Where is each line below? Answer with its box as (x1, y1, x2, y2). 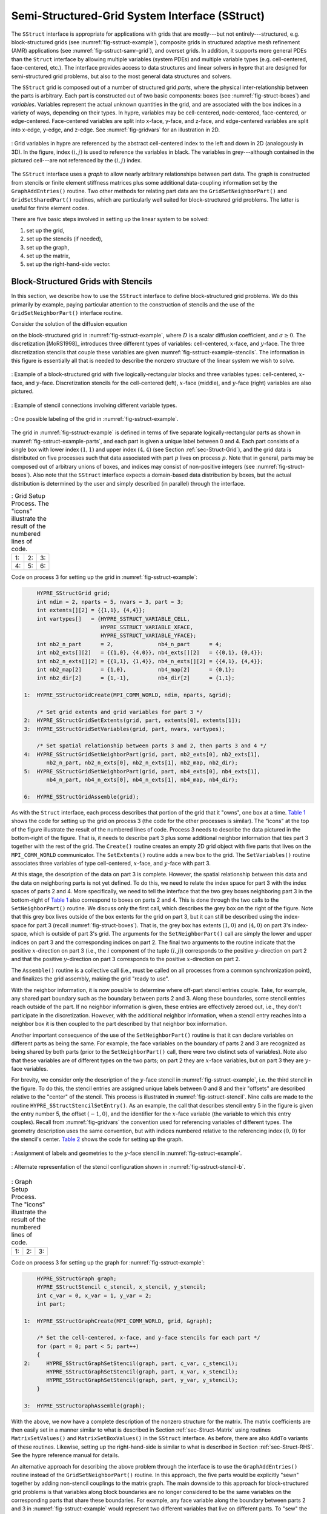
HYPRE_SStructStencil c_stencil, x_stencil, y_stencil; (36, 1284, 206, 1291)
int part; (36, 1300, 66, 1307)
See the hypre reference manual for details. (11, 1452, 120, 1459)
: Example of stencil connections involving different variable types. (11, 402, 177, 409)
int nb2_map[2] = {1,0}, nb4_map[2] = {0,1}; (36, 666, 235, 673)
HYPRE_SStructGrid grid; (36, 590, 111, 597)
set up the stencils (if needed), (26, 235, 103, 242)
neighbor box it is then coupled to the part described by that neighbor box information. (11, 1020, 228, 1028)
